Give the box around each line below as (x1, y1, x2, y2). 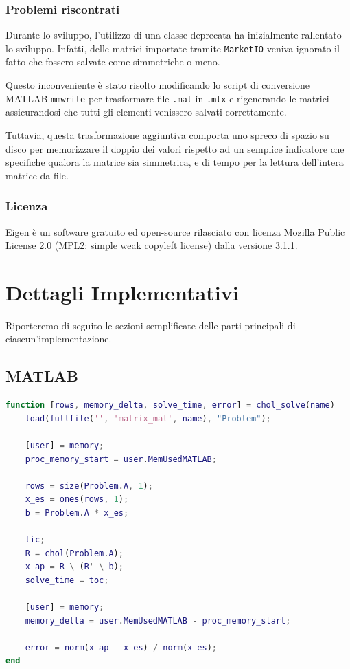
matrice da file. (5, 168, 69, 182)
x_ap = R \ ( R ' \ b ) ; (25, 562, 124, 572)
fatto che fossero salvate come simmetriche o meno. (5, 54, 220, 69)
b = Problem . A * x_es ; (25, 507, 129, 518)
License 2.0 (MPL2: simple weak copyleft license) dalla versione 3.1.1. (5, 238, 298, 252)
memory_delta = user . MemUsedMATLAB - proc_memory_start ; (25, 615, 291, 626)
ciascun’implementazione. (5, 331, 112, 346)
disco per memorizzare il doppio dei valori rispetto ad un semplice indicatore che (5, 141, 345, 155)
